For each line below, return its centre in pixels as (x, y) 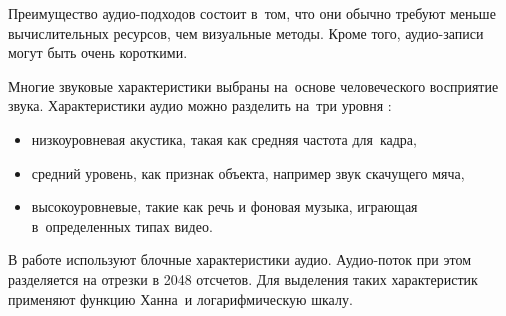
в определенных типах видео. (122, 225)
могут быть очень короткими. (98, 52)
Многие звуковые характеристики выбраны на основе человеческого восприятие (253, 85)
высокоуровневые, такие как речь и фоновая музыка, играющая (224, 206)
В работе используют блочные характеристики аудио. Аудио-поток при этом (239, 259)
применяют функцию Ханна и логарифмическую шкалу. (180, 298)
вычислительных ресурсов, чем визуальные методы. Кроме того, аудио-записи (246, 32)
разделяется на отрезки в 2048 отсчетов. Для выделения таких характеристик (243, 278)
